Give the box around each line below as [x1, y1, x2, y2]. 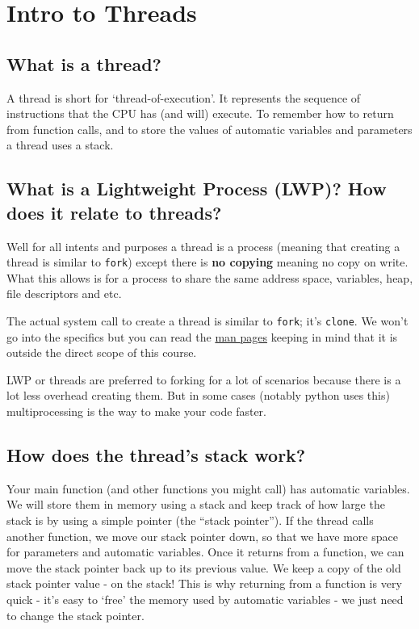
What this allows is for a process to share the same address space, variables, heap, [6, 269, 413, 286]
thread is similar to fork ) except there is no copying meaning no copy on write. [6, 254, 409, 270]
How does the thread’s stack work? [6, 442, 306, 467]
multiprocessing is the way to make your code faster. [6, 403, 266, 420]
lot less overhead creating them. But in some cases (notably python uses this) [6, 387, 390, 404]
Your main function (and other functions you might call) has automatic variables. [6, 480, 410, 497]
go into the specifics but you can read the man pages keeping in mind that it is [6, 328, 398, 345]
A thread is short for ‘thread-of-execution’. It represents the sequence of [6, 89, 361, 106]
